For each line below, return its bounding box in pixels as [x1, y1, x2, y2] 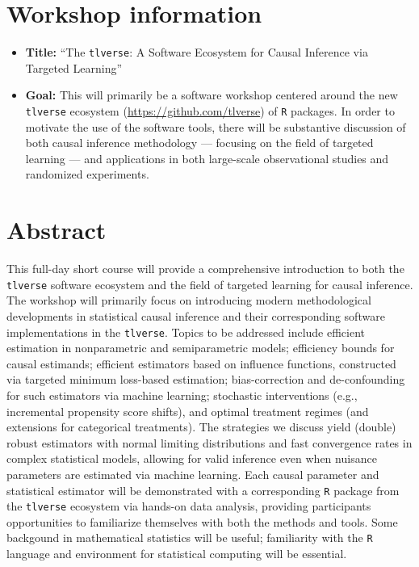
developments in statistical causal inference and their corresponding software [6, 307, 385, 324]
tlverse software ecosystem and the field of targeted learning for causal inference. [6, 275, 413, 292]
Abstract [6, 213, 107, 246]
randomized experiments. [25, 166, 149, 183]
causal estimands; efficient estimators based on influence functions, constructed [6, 355, 396, 372]
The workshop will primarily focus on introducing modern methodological [6, 292, 371, 309]
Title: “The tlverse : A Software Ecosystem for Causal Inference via [25, 44, 368, 61]
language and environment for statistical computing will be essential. [6, 545, 347, 562]
